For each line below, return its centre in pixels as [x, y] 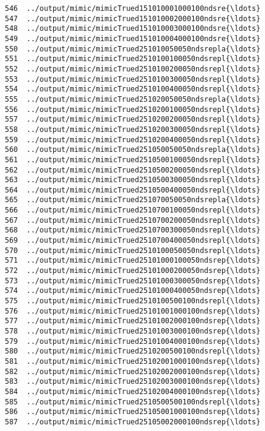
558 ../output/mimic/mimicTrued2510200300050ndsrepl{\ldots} [133, 129]
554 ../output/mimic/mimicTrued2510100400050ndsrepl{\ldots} [133, 89]
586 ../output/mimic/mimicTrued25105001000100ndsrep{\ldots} [133, 412]
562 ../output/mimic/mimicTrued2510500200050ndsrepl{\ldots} [133, 170]
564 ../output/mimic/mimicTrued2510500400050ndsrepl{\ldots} [133, 190]
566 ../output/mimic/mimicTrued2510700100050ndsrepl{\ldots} [133, 210]
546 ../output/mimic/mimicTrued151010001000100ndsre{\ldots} [133, 8]
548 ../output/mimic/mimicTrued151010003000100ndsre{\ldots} [133, 29]
